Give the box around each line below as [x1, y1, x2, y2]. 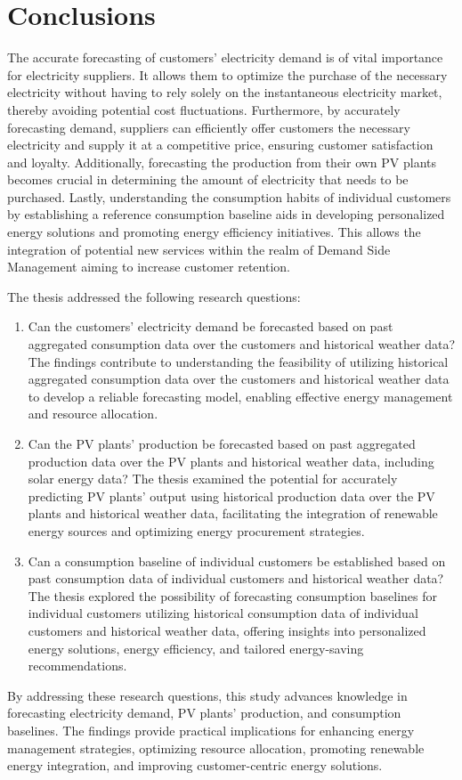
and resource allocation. [28, 404, 158, 423]
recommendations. [28, 656, 127, 675]
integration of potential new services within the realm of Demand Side [7, 240, 391, 258]
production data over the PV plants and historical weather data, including [28, 451, 434, 470]
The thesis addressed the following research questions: [7, 287, 301, 305]
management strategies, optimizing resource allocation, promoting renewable [7, 738, 425, 757]
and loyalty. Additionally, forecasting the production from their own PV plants [7, 152, 437, 171]
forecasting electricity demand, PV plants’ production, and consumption [7, 703, 401, 722]
